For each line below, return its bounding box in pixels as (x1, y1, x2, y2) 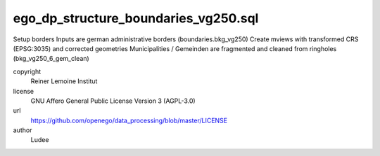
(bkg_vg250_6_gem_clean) (13, 55, 89, 63)
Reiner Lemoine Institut (30, 77, 98, 85)
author (13, 126, 32, 134)
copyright (13, 67, 42, 76)
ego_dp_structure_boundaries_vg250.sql (13, 10, 259, 26)
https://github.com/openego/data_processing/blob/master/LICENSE (30, 116, 228, 125)
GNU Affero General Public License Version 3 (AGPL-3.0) (30, 97, 196, 105)
